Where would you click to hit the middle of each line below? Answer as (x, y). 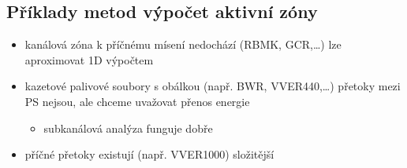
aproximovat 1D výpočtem (89, 59)
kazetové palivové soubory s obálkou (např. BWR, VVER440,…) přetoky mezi (213, 86)
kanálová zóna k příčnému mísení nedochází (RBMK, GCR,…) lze (183, 44)
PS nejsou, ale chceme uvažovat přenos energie (137, 101)
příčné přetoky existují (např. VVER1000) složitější (149, 154)
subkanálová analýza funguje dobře (128, 128)
